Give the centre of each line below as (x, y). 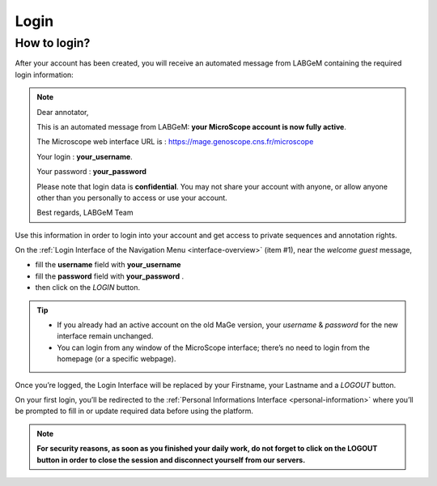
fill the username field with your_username (108, 265)
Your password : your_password (92, 172)
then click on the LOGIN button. (88, 288)
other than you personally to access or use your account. (132, 198)
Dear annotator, (63, 112)
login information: (45, 75)
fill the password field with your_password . (110, 276)
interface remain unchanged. (105, 336)
